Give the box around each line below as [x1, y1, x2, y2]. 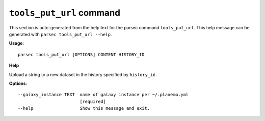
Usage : [9, 40, 24, 46]
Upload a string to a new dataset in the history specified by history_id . [9, 71, 157, 78]
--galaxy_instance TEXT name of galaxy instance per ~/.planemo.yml [18, 92, 189, 98]
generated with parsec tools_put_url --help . [9, 31, 112, 37]
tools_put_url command [9, 7, 120, 18]
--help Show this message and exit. [18, 105, 150, 111]
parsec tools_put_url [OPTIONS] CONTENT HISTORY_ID [18, 52, 145, 57]
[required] [79, 99, 106, 104]
